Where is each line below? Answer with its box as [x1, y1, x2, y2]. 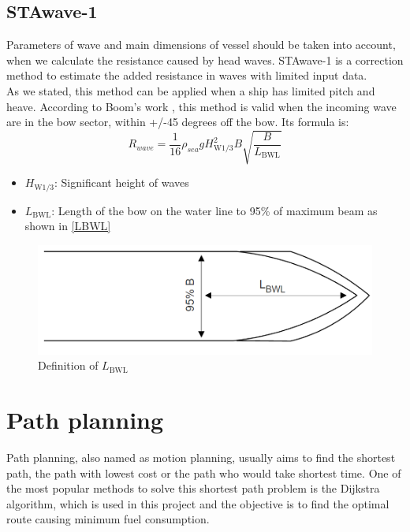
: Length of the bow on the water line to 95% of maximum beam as [51, 202, 378, 218]
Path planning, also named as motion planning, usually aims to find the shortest [6, 449, 396, 466]
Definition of [38, 357, 99, 374]
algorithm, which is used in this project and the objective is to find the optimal [6, 495, 389, 512]
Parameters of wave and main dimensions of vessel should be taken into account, [6, 36, 396, 53]
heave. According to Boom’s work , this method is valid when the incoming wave [6, 98, 397, 114]
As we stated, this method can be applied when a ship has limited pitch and [6, 82, 375, 99]
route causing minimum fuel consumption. [6, 511, 210, 527]
